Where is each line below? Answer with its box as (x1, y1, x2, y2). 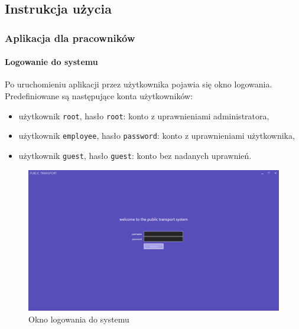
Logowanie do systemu (5, 56, 98, 68)
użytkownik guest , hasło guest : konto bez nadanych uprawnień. (18, 149, 252, 161)
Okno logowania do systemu (28, 312, 129, 325)
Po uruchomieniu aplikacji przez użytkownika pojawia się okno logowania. (5, 78, 272, 90)
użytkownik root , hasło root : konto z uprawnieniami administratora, (18, 109, 269, 122)
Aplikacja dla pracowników (5, 30, 135, 45)
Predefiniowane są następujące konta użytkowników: (5, 90, 193, 102)
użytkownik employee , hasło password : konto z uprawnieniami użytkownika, (18, 129, 295, 142)
